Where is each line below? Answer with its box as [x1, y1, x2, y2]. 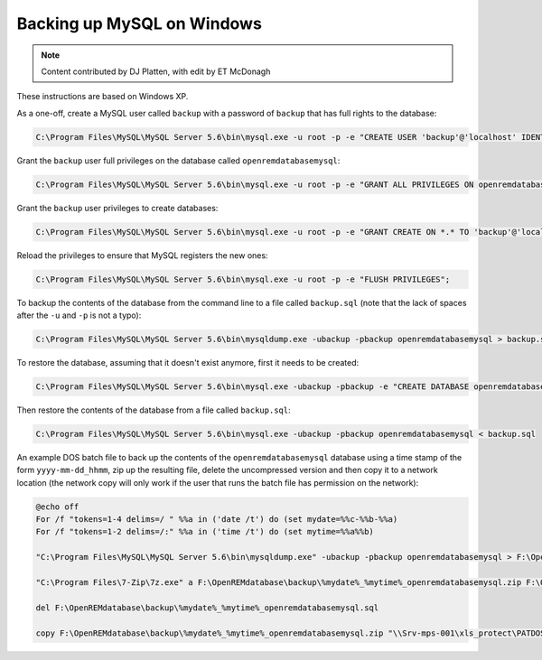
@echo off [35, 501, 79, 512]
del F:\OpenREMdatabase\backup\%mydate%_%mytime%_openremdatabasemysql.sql [35, 602, 379, 613]
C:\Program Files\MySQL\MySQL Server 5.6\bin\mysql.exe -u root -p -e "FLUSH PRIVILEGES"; [35, 274, 451, 284]
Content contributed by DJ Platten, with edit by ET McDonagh [41, 66, 271, 77]
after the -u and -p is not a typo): [16, 310, 142, 321]
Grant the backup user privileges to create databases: [16, 202, 219, 213]
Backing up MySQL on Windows [16, 14, 262, 33]
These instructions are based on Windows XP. [16, 91, 189, 102]
